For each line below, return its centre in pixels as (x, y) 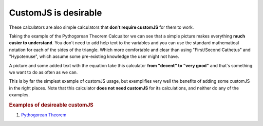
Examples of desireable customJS (51, 105)
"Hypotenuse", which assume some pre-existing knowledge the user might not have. (94, 56)
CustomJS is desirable (56, 13)
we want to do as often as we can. (43, 72)
